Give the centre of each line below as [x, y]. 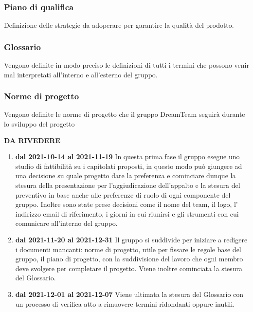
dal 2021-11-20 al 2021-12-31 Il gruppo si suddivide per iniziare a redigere [131, 239]
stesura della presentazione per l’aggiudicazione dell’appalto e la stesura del [128, 185]
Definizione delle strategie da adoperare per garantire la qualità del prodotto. [119, 25]
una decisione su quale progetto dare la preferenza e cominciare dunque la [126, 175]
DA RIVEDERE [32, 140]
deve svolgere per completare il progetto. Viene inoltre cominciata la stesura [129, 268]
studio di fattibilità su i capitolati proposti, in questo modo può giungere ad [129, 166]
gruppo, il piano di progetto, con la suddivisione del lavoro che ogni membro [129, 259]
